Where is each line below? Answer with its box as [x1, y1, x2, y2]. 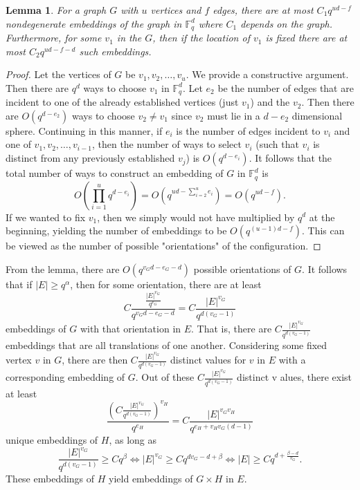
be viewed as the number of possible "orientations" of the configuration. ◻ [6, 238, 321, 253]
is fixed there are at [265, 30, 348, 45]
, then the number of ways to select [91, 137, 242, 151]
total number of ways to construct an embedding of [6, 166, 224, 180]
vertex [6, 352, 32, 367]
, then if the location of [152, 30, 250, 45]
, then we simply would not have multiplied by [97, 209, 295, 224]
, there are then [62, 352, 128, 367]
